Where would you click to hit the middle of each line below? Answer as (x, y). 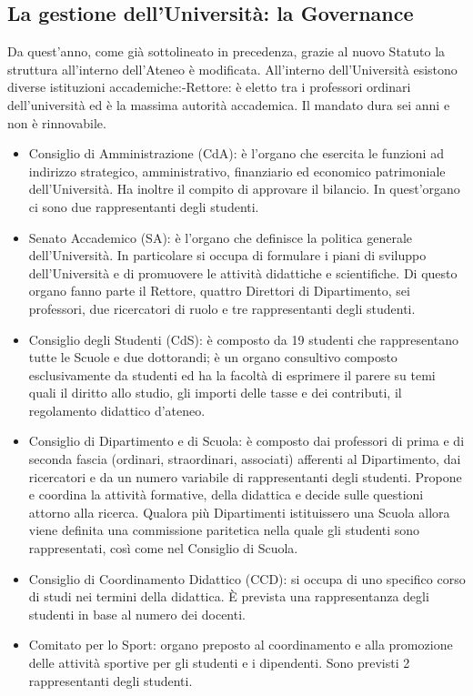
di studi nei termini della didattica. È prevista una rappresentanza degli (229, 596)
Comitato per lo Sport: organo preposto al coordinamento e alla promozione (241, 645)
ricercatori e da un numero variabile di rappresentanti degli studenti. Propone (245, 476)
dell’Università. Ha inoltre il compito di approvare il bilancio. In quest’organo (244, 189)
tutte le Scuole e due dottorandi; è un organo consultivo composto (213, 357)
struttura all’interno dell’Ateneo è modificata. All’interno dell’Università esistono (232, 69)
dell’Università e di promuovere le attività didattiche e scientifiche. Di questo (243, 272)
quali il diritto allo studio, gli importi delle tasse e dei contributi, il (215, 393)
